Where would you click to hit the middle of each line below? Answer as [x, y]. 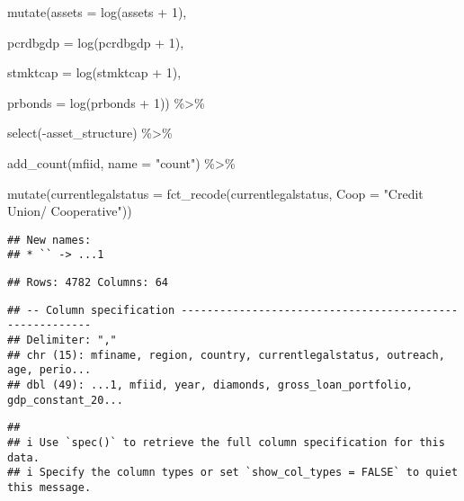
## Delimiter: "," [62, 340]
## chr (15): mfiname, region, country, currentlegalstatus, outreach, [226, 355]
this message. [49, 487]
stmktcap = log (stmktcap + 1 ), [94, 72]
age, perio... [49, 370]
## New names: [49, 240]
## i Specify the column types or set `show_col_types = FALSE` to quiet [233, 473]
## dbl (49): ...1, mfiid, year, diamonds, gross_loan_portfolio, [210, 385]
